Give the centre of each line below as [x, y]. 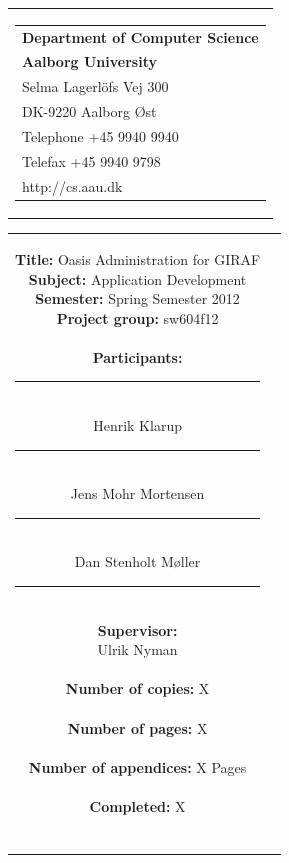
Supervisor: [137, 629]
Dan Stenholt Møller [137, 561]
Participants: [137, 356]
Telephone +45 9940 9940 [100, 135]
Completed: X [137, 805]
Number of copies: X [137, 688]
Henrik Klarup [137, 425]
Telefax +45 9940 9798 [91, 160]
